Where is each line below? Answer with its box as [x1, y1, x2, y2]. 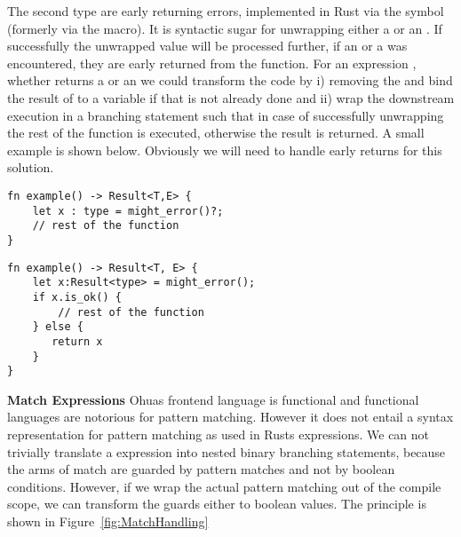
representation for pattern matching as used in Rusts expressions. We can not [7, 425, 430, 443]
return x [52, 335, 103, 348]
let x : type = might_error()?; [32, 204, 224, 217]
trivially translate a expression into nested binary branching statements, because [7, 442, 446, 461]
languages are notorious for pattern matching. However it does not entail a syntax [7, 407, 454, 426]
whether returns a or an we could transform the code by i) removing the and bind [7, 71, 453, 90]
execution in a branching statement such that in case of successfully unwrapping [7, 106, 444, 124]
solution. [7, 158, 54, 177]
